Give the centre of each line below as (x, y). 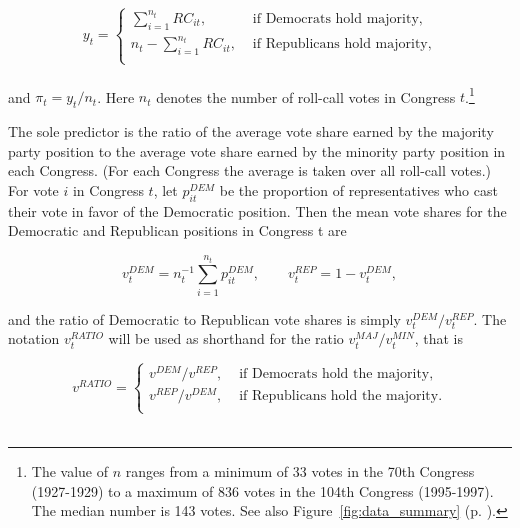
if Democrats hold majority (335, 18)
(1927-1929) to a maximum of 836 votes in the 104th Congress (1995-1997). (262, 490)
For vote (33, 190)
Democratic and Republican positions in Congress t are (177, 230)
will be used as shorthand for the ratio (226, 338)
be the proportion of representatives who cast (358, 190)
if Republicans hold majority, (342, 44)
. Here (116, 96)
